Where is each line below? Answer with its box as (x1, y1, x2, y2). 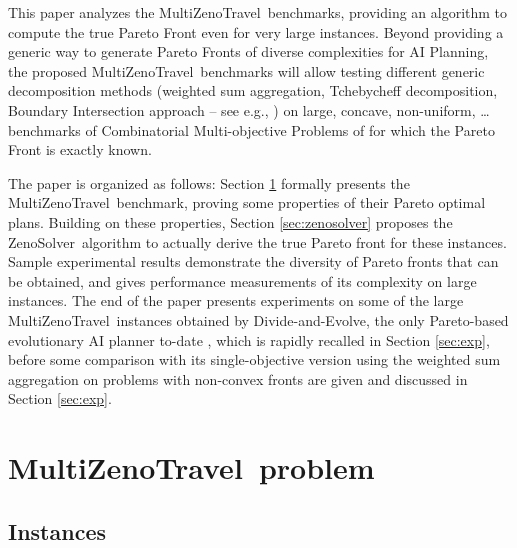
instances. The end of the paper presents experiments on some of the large (8, 290, 464, 311)
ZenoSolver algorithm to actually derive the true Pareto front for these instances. (8, 231, 507, 252)
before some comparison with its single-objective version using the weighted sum (8, 349, 501, 370)
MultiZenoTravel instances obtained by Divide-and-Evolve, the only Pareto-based (8, 309, 509, 330)
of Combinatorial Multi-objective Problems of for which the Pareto (85, 119, 495, 140)
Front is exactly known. (8, 139, 152, 160)
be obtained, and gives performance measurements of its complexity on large (8, 270, 477, 291)
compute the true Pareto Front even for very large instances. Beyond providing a (8, 21, 504, 42)
